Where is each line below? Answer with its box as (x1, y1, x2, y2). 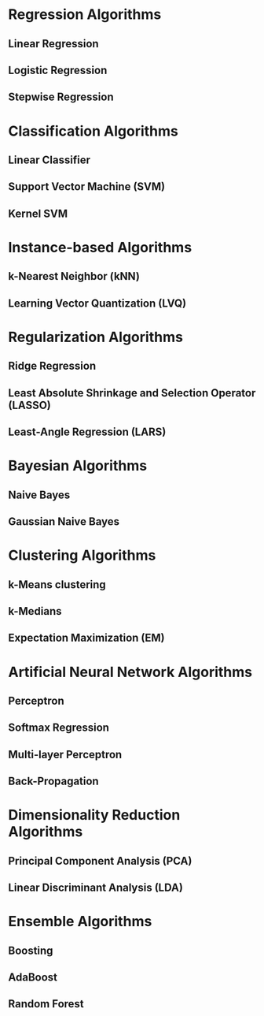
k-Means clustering (8, 578, 106, 591)
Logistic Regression (8, 63, 108, 76)
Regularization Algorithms (8, 328, 183, 346)
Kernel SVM (8, 207, 68, 220)
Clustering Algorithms (8, 546, 156, 564)
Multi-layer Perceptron (8, 747, 123, 761)
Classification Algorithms (8, 122, 179, 140)
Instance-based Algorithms (8, 238, 192, 256)
